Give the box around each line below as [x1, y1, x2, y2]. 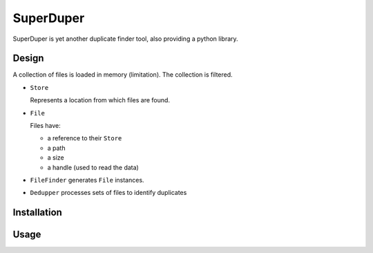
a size [47, 153, 65, 162]
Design [12, 53, 44, 64]
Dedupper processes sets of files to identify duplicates [30, 189, 187, 197]
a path [47, 144, 66, 152]
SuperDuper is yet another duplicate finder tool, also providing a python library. [12, 35, 238, 43]
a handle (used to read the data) [47, 163, 140, 171]
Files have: [30, 122, 61, 130]
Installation [12, 207, 62, 218]
